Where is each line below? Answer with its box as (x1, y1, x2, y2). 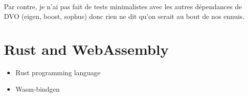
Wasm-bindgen (15, 83, 60, 94)
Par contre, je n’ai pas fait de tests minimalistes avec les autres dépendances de (4, 1, 242, 11)
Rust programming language (15, 67, 101, 78)
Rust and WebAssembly (4, 39, 169, 59)
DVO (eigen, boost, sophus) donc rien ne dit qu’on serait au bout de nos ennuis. (4, 11, 245, 21)
